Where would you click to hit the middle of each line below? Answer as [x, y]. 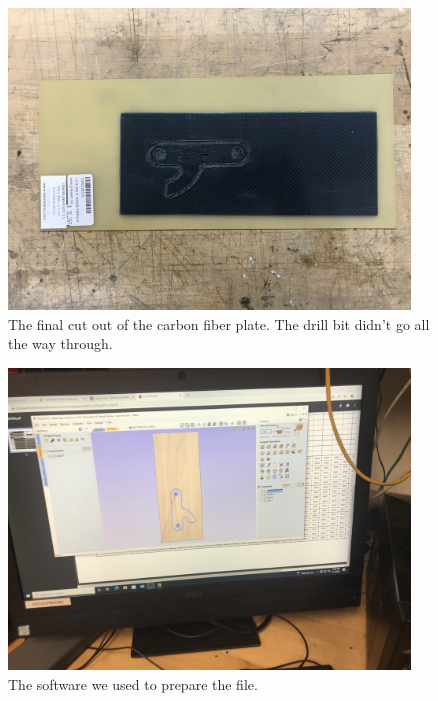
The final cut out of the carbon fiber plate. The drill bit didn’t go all [219, 323]
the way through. [60, 343]
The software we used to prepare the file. [133, 683]
